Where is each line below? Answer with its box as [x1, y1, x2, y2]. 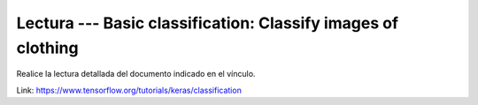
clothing [16, 38, 79, 57]
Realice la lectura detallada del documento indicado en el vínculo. [16, 69, 256, 79]
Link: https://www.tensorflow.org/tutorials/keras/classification [16, 85, 243, 95]
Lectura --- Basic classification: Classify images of [16, 13, 398, 33]
